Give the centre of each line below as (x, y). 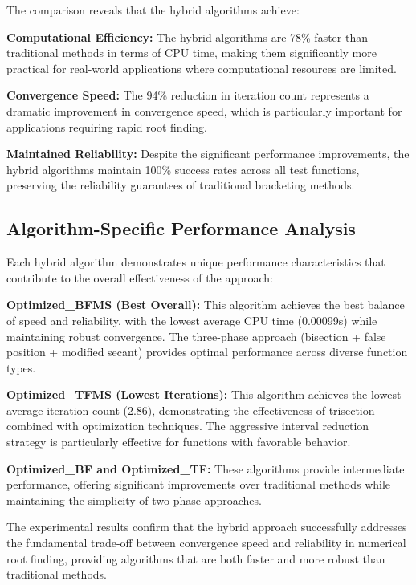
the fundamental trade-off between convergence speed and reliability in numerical (206, 543)
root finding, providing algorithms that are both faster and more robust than (196, 558)
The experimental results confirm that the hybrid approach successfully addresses (207, 527)
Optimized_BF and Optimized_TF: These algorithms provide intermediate (206, 468)
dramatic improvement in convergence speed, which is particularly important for (204, 110)
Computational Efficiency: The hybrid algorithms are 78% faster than (187, 37)
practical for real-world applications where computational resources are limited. (202, 68)
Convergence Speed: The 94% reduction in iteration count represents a (188, 95)
